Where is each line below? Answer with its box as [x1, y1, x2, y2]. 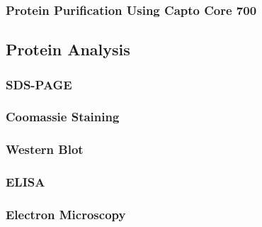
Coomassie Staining [6, 108, 120, 126]
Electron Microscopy [6, 205, 126, 223]
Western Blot [6, 140, 84, 158]
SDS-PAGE [6, 75, 72, 93]
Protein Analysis [6, 38, 130, 60]
